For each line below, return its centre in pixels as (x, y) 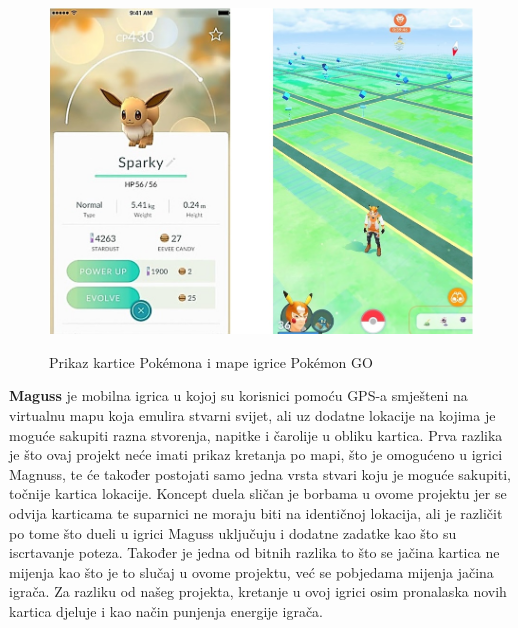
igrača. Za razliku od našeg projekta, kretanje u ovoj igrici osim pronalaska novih (258, 591)
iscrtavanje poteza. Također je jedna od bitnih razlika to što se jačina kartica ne (254, 552)
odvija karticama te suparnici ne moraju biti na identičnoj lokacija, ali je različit (256, 512)
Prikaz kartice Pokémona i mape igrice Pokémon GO (211, 361)
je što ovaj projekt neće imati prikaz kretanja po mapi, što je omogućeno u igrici (256, 454)
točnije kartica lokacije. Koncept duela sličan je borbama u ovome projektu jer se (258, 493)
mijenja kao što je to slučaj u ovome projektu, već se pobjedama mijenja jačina (251, 571)
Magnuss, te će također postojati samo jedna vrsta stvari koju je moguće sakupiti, (260, 473)
